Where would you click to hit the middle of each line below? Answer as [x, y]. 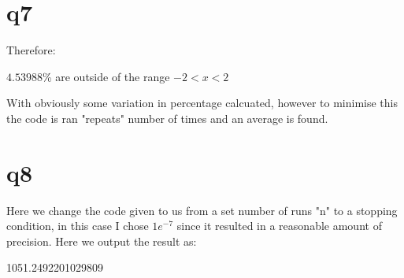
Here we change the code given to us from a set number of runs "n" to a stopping [202, 210]
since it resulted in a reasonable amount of [279, 226]
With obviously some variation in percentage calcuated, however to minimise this [202, 103]
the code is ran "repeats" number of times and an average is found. [167, 118]
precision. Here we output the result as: [102, 241]
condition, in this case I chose [78, 226]
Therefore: [31, 50]
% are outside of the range [106, 76]
